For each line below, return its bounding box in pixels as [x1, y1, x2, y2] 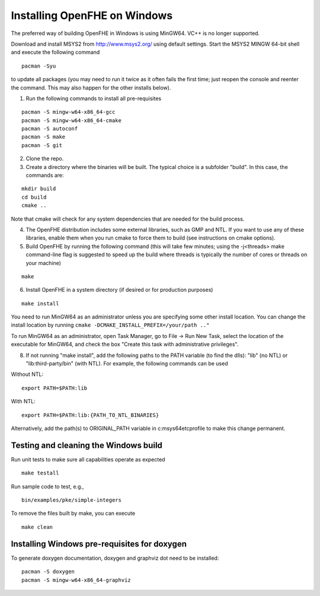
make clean [21, 524, 53, 530]
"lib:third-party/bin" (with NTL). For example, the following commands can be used [25, 360, 228, 367]
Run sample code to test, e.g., [11, 483, 84, 490]
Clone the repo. [25, 155, 64, 162]
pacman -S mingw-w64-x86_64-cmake [21, 117, 121, 124]
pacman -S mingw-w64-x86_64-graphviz [21, 576, 132, 584]
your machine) [25, 259, 62, 266]
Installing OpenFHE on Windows [11, 9, 173, 22]
